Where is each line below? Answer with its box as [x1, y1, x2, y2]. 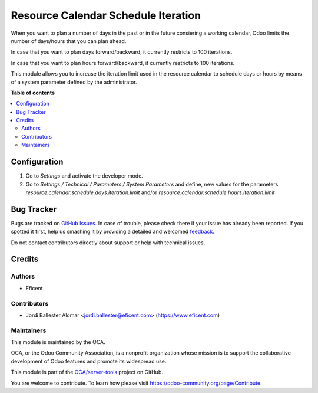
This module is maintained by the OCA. [11, 339, 105, 346]
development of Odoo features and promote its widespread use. [11, 358, 167, 365]
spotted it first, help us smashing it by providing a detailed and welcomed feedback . [11, 228, 215, 235]
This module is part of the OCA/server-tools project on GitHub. [11, 369, 163, 376]
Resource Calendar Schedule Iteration [11, 9, 201, 22]
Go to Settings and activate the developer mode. [25, 172, 144, 179]
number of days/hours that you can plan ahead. [11, 37, 127, 44]
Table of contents [11, 89, 55, 96]
